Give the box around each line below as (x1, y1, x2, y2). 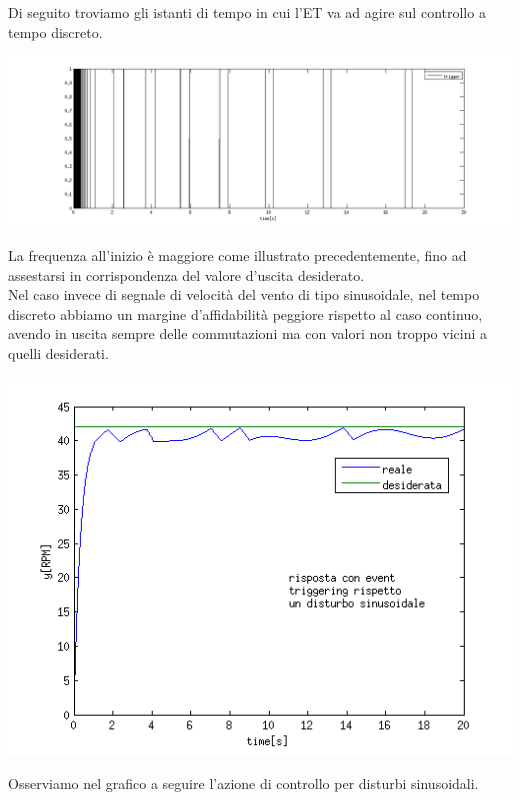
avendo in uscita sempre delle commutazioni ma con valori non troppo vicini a (8, 323, 487, 344)
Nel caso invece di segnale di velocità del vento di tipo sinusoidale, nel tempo (8, 284, 480, 305)
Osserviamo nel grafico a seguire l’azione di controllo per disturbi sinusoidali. (8, 773, 479, 794)
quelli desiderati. (8, 343, 109, 364)
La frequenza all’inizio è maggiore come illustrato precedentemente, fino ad (8, 245, 467, 266)
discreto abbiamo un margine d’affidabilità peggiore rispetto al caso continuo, (8, 303, 483, 324)
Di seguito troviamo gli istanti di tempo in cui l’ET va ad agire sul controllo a (8, 2, 486, 22)
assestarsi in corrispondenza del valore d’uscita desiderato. (8, 264, 365, 285)
